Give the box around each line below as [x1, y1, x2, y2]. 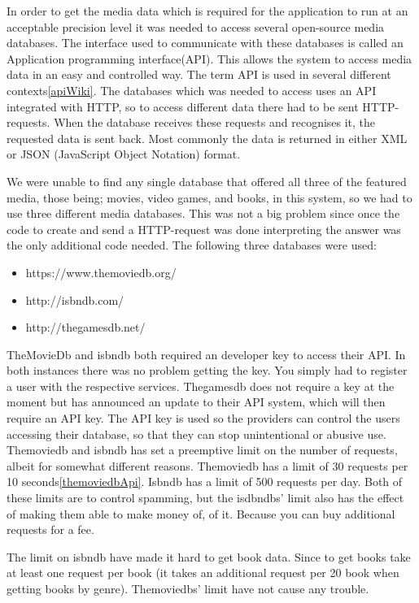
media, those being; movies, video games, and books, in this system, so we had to [7, 189, 412, 206]
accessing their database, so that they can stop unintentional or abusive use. [7, 425, 386, 442]
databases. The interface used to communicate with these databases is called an [7, 34, 404, 51]
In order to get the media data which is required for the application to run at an [7, 2, 408, 19]
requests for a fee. [7, 521, 94, 538]
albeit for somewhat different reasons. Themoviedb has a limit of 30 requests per [7, 457, 408, 474]
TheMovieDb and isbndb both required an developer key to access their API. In [7, 345, 406, 362]
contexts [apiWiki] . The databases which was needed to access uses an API [7, 81, 377, 98]
